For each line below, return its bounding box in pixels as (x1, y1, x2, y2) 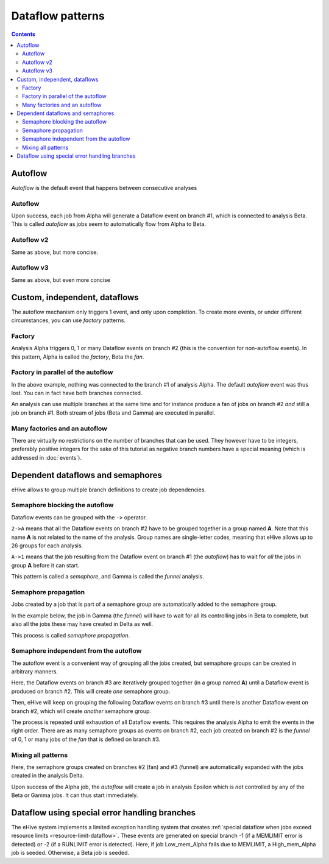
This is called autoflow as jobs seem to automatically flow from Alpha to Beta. (11, 220, 207, 228)
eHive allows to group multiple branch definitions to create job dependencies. (11, 486, 207, 493)
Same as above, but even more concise (11, 276, 111, 283)
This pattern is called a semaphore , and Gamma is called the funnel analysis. (11, 573, 204, 580)
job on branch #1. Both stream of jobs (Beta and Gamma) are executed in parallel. (11, 409, 216, 416)
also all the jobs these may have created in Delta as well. (11, 620, 154, 628)
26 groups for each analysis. (11, 542, 83, 549)
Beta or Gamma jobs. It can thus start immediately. (11, 792, 138, 799)
